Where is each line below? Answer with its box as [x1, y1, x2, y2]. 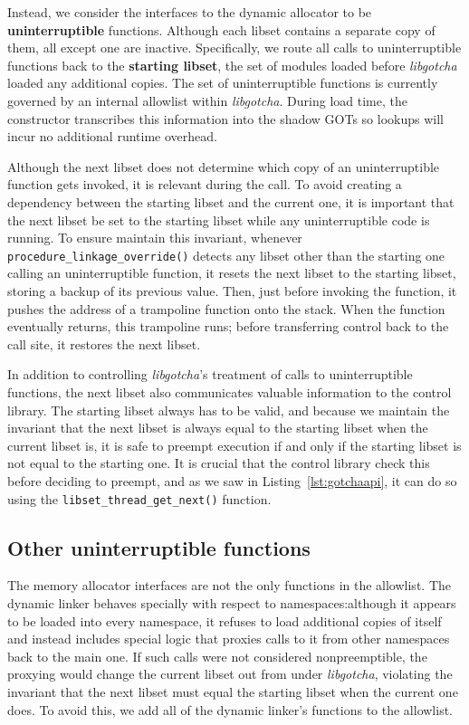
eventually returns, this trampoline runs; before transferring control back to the [7, 317, 449, 336]
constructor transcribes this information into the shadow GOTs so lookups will [7, 109, 444, 128]
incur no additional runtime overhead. [7, 127, 217, 146]
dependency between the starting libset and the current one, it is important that [7, 192, 455, 211]
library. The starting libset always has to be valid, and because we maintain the [7, 400, 450, 419]
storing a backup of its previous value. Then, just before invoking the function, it [7, 281, 457, 300]
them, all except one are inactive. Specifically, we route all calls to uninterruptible [7, 38, 462, 57]
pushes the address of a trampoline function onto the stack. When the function [7, 299, 445, 318]
